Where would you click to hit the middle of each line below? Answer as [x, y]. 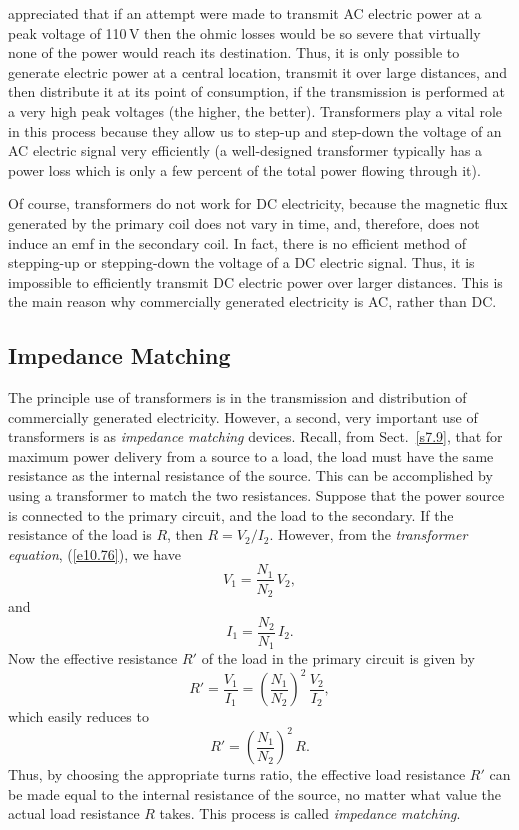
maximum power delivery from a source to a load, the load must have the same [251, 455]
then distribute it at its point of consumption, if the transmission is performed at [256, 91]
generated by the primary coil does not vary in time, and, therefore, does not [244, 222]
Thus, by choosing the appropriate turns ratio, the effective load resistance [237, 774]
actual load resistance [74, 813]
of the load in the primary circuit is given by [338, 658]
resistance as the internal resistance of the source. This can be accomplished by [250, 475]
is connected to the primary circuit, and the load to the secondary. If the [231, 514]
